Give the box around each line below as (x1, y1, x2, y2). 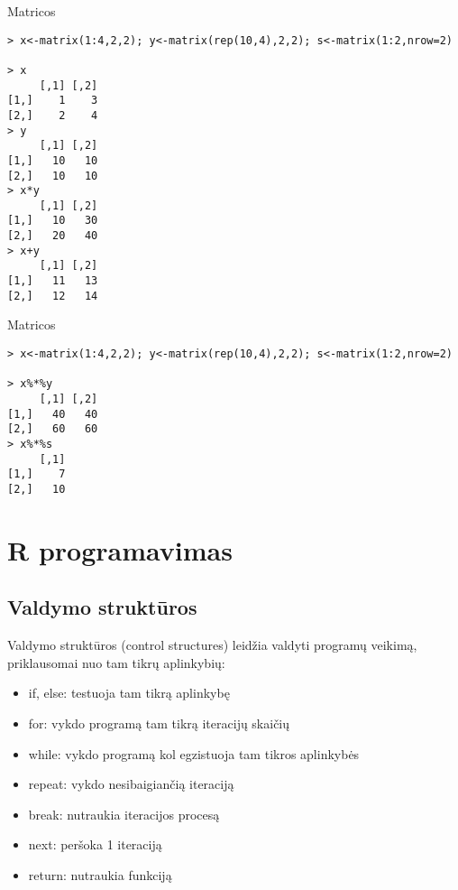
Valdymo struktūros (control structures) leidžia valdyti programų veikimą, (7, 635, 417, 654)
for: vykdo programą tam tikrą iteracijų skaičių (28, 713, 290, 732)
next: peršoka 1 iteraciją (28, 835, 162, 854)
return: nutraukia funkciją (28, 865, 172, 884)
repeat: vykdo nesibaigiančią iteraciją (28, 774, 234, 793)
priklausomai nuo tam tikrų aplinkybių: (7, 653, 225, 672)
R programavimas (7, 531, 233, 568)
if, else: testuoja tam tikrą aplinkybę (28, 683, 230, 702)
